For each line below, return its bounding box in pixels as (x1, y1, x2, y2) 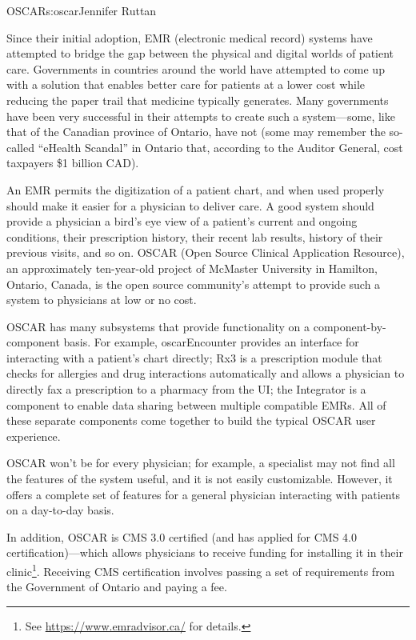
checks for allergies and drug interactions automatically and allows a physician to (6, 365, 405, 382)
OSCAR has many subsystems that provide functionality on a (6, 318, 310, 334)
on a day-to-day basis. (6, 502, 114, 518)
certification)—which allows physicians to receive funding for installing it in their (6, 544, 403, 561)
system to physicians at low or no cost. (6, 291, 197, 308)
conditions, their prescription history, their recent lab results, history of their (6, 228, 383, 245)
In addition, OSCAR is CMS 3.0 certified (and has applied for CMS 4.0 (6, 528, 357, 545)
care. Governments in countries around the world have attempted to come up (6, 60, 385, 77)
